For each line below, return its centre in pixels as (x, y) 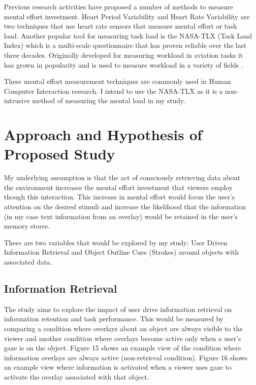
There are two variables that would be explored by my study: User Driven (116, 242)
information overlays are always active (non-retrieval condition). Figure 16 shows (126, 357)
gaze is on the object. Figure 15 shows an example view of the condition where (123, 348)
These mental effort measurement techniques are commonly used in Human (118, 81)
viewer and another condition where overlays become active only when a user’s (123, 338)
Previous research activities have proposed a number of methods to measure (119, 6)
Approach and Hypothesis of (103, 135)
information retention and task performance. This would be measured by (114, 319)
